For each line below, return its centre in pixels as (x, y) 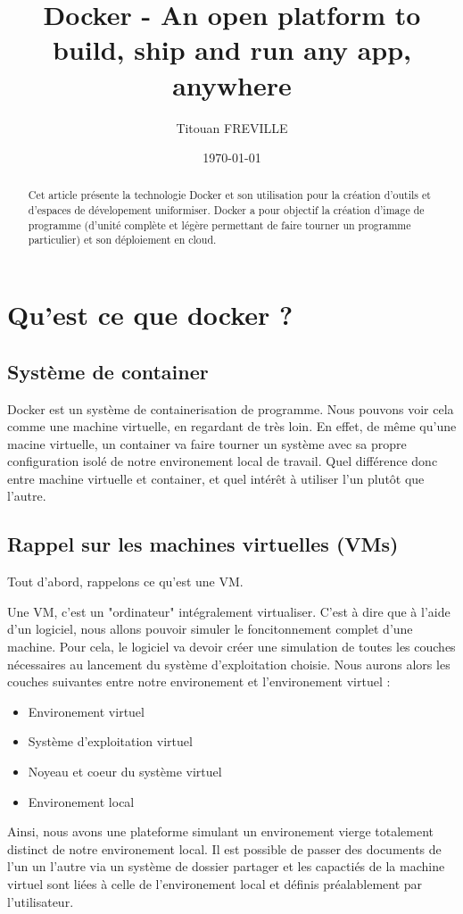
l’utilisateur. (41, 901)
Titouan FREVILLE (232, 127)
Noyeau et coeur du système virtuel (125, 772)
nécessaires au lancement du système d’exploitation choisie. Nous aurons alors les (229, 664)
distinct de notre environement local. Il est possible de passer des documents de (224, 848)
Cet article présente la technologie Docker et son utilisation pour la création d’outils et (229, 195)
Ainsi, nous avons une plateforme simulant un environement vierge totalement (220, 831)
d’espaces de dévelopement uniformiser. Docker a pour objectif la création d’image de (226, 210)
